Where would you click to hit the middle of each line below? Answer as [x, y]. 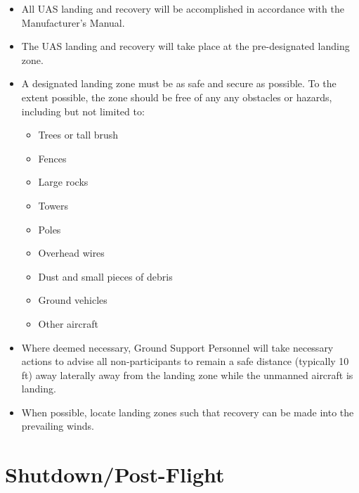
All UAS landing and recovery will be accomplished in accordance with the [183, 8]
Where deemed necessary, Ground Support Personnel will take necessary [177, 347]
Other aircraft [68, 323]
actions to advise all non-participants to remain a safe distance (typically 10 [185, 361]
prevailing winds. [58, 426]
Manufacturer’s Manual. [73, 22]
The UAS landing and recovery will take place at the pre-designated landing [185, 46]
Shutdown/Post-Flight [115, 474]
